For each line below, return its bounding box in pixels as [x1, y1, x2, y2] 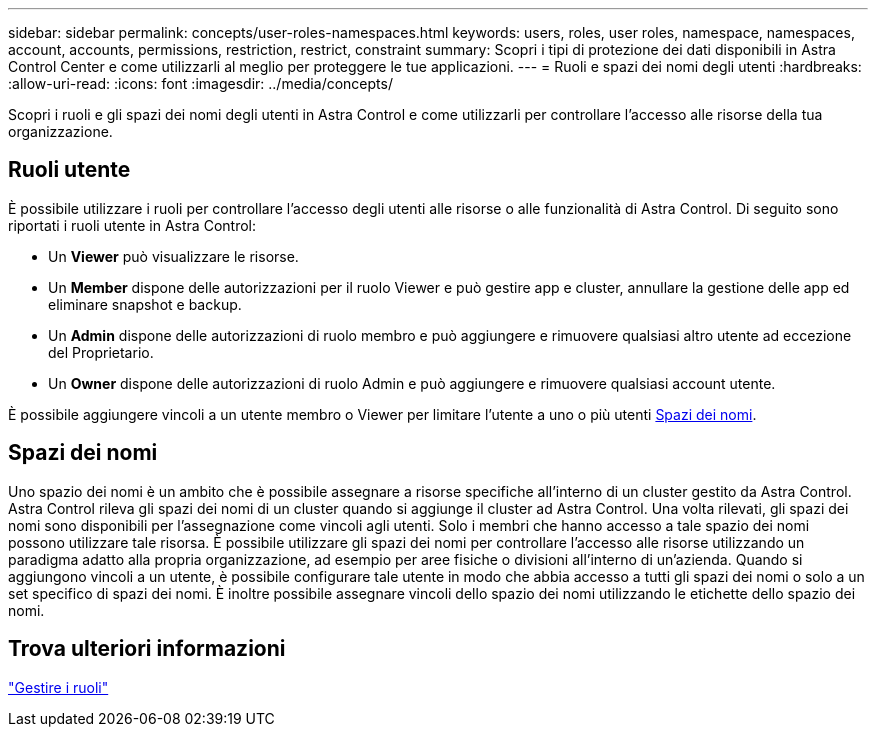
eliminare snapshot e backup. [48, 295, 242, 313]
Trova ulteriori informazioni [8, 636, 286, 662]
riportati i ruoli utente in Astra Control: [8, 216, 256, 234]
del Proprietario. [48, 343, 154, 361]
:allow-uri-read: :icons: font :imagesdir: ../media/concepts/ [8, 75, 393, 92]
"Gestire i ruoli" [8, 678, 109, 696]
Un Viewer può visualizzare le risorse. [48, 247, 299, 265]
